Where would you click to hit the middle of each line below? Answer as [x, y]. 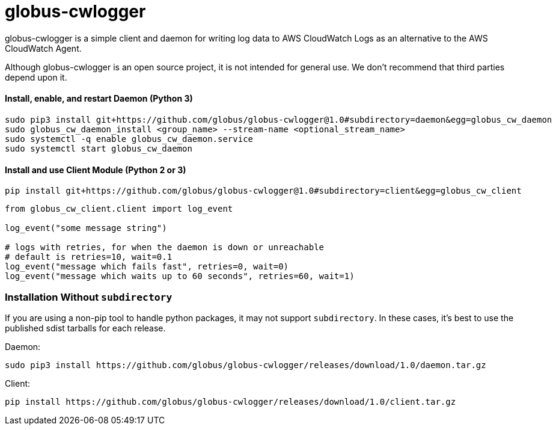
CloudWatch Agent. [43, 48]
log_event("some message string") [86, 228]
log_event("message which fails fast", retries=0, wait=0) [147, 267]
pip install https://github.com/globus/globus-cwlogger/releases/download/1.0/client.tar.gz [231, 401]
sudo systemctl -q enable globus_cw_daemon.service [129, 139]
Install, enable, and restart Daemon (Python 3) [99, 99]
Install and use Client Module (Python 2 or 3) [96, 170]
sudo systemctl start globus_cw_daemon [99, 148]
